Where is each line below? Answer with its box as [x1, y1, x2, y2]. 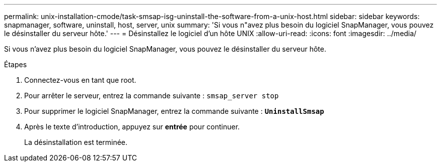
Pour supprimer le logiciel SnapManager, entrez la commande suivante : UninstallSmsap [24, 107, 324, 115]
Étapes [4, 60, 27, 69]
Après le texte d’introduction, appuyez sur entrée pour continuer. [24, 122, 240, 131]
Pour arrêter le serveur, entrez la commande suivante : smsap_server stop [24, 91, 279, 100]
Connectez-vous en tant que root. [24, 76, 136, 84]
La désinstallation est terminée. [24, 138, 128, 146]
